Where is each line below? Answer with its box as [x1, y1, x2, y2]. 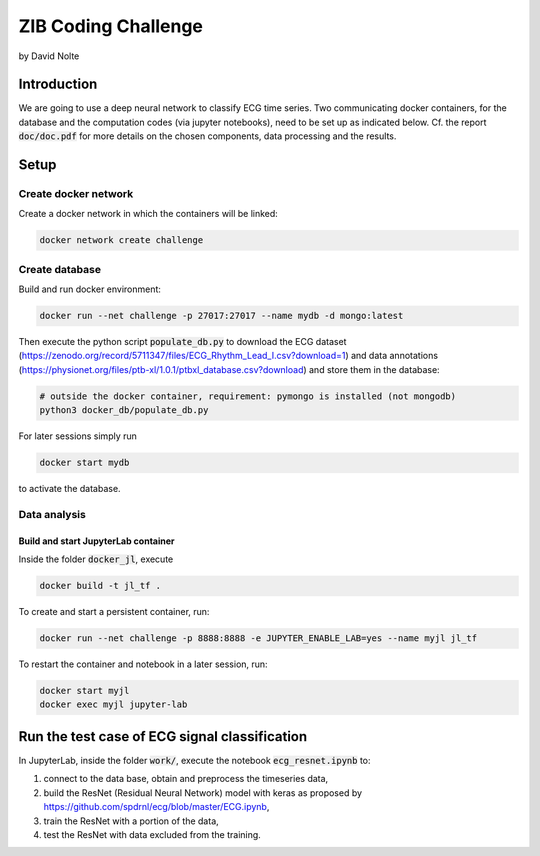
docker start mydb [39, 457, 130, 469]
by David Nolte [18, 50, 80, 62]
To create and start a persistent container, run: [18, 606, 210, 618]
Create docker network [18, 187, 134, 201]
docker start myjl [39, 685, 130, 697]
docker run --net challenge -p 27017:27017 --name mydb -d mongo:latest [39, 310, 404, 322]
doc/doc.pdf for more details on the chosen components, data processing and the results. [18, 130, 397, 142]
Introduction [18, 76, 98, 93]
